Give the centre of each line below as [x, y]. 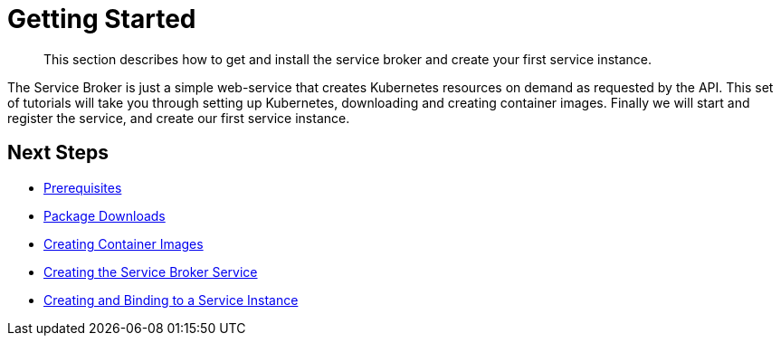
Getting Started [102, 19]
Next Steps [58, 153]
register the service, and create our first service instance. [179, 118]
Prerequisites [83, 187]
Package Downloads [105, 215]
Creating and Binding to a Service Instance [171, 300]
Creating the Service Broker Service [151, 272]
